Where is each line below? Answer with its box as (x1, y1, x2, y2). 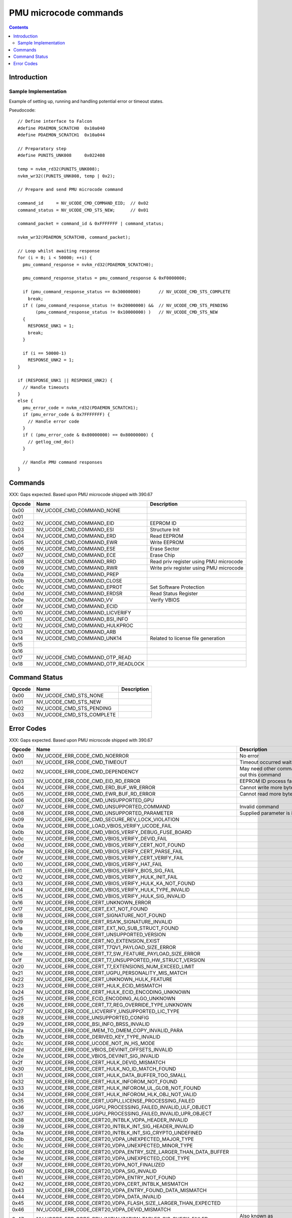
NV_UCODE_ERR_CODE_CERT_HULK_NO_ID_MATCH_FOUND (36, 1066, 176, 1072)
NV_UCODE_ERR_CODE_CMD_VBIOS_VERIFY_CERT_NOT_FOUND (36, 842, 185, 849)
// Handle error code (27, 419, 80, 424)
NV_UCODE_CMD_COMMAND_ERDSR (36, 590, 123, 597)
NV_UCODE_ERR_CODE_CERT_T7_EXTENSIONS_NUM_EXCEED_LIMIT (36, 963, 195, 970)
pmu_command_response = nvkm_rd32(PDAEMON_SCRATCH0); (22, 262, 154, 267)
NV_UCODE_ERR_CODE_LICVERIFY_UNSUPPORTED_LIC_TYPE (36, 1008, 180, 1015)
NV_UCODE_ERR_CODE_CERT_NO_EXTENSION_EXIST (36, 938, 160, 945)
